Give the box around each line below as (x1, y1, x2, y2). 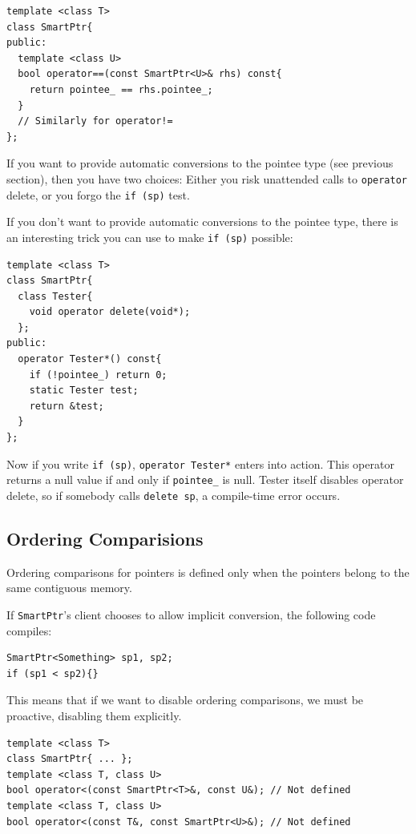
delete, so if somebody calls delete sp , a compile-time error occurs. (6, 486, 341, 503)
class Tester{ (18, 290, 93, 302)
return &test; (29, 400, 104, 412)
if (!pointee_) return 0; (29, 369, 168, 381)
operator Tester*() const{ (18, 353, 162, 365)
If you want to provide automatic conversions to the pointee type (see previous (6, 155, 394, 171)
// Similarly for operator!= (18, 115, 173, 127)
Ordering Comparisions (6, 526, 204, 550)
